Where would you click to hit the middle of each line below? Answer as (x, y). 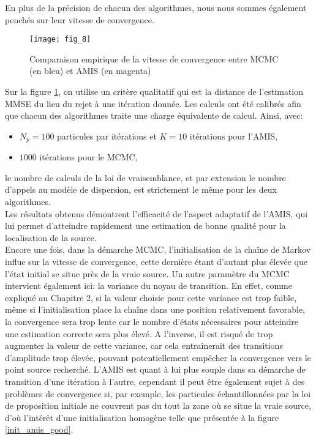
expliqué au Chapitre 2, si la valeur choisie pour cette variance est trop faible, (151, 297)
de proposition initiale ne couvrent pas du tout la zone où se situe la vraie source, (158, 405)
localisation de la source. (51, 237)
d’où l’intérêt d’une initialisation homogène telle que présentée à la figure (142, 417)
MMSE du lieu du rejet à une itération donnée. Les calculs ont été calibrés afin (153, 103)
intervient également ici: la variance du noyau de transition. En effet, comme (149, 285)
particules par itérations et (107, 136)
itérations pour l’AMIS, (234, 136)
